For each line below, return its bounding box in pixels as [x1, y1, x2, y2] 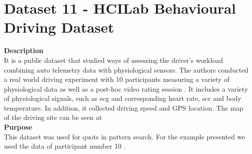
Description [4, 45, 44, 56]
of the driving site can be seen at [4, 112, 102, 122]
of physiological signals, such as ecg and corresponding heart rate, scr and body [4, 93, 241, 103]
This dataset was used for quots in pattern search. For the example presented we [4, 131, 245, 141]
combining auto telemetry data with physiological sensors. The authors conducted [4, 64, 249, 75]
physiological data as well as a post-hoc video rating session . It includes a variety [4, 83, 248, 94]
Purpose [4, 122, 32, 132]
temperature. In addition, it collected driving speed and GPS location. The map [4, 102, 243, 113]
